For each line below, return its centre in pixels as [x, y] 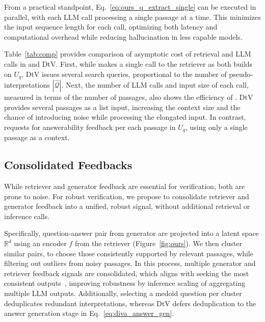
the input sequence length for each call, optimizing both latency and [111, 27]
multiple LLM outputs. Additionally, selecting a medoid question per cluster [123, 293]
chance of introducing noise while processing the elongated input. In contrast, [125, 117]
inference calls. [27, 216]
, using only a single [216, 127]
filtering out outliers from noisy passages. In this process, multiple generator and [130, 263]
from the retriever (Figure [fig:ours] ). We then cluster [158, 243]
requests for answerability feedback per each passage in [90, 127]
